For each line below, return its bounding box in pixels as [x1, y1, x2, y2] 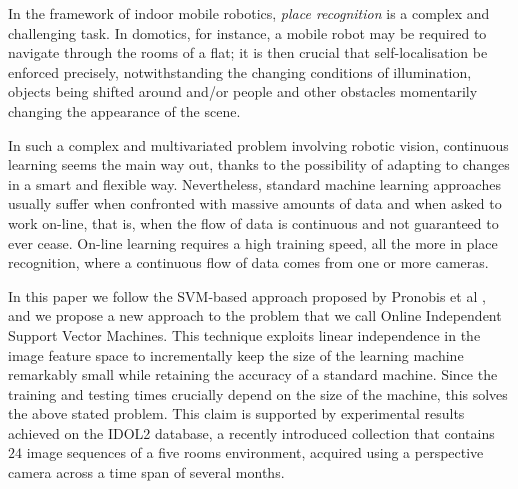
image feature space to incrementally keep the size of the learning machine [8, 344, 464, 365]
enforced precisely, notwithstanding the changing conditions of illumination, [8, 61, 472, 82]
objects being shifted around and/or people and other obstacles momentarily [8, 81, 478, 102]
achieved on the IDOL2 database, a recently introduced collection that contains [8, 422, 495, 443]
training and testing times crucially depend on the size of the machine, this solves [8, 383, 508, 404]
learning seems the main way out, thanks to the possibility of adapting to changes [8, 154, 510, 175]
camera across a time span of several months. [8, 462, 285, 483]
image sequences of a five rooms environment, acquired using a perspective [26, 442, 484, 463]
